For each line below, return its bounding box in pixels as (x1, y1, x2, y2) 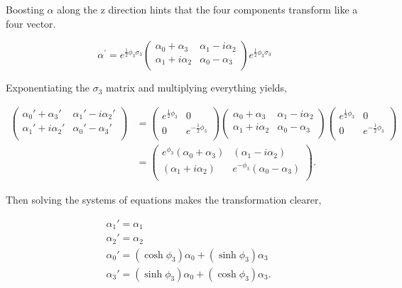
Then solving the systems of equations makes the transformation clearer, (6, 192, 322, 206)
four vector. (6, 16, 56, 31)
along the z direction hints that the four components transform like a (57, 2, 358, 16)
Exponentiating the (6, 80, 90, 95)
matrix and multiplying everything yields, (106, 80, 288, 95)
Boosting (6, 2, 44, 16)
